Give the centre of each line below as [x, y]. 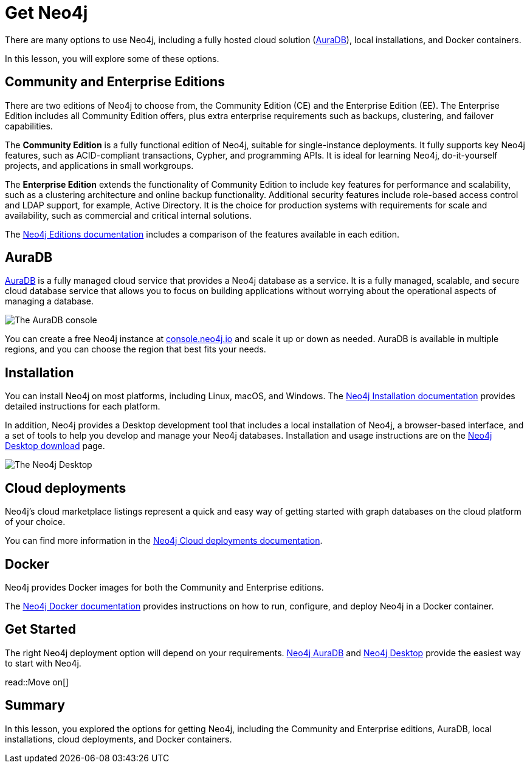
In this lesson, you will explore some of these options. [112, 58]
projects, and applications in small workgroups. [99, 165]
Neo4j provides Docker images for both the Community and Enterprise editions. [164, 587]
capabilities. [29, 126]
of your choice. [35, 522]
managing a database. [49, 301]
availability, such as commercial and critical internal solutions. [129, 215]
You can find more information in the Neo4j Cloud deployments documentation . [164, 541]
